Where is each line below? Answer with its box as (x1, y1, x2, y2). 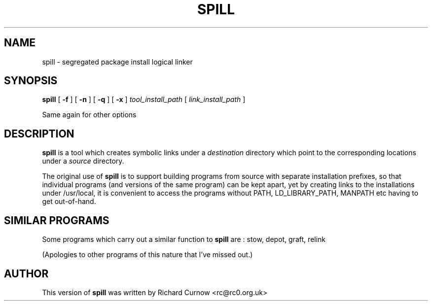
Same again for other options (42, 110, 137, 119)
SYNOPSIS (4, 74, 58, 87)
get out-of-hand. (42, 197, 96, 206)
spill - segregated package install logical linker (42, 57, 193, 66)
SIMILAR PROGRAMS (4, 214, 109, 227)
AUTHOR (4, 267, 49, 280)
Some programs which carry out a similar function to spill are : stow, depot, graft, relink (42, 235, 326, 244)
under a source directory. (42, 157, 124, 166)
